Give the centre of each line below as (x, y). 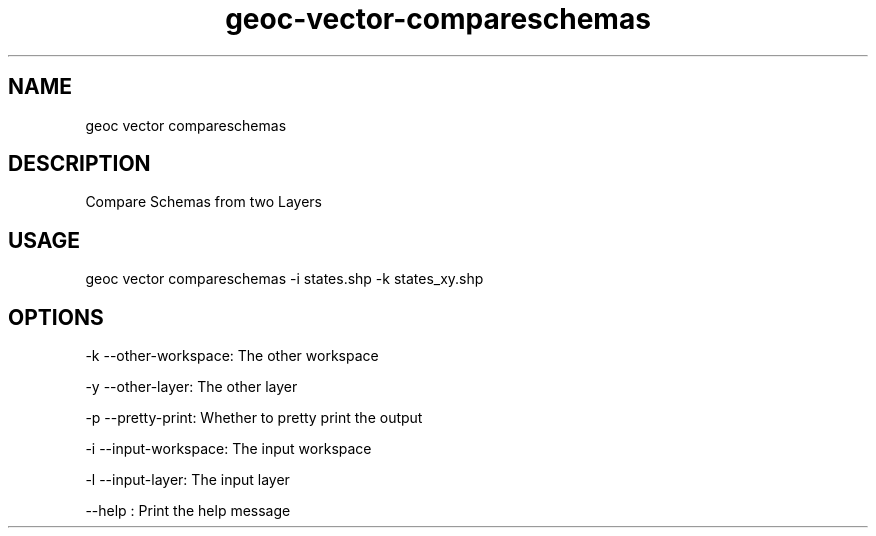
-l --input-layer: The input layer (187, 480)
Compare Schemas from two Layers (203, 202)
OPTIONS (56, 317)
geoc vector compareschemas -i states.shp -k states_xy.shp (284, 279)
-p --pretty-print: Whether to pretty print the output (254, 418)
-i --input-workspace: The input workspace (228, 449)
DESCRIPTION (79, 164)
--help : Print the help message (188, 511)
